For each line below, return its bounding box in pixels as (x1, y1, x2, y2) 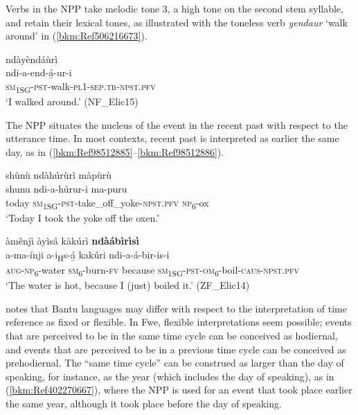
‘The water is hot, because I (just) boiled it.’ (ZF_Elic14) (6, 278, 250, 292)
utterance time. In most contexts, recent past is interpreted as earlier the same (6, 131, 339, 145)
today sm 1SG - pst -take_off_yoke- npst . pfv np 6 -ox (6, 195, 209, 211)
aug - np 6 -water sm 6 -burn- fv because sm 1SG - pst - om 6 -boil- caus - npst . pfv (6, 263, 300, 279)
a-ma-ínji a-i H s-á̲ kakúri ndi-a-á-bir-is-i (6, 247, 170, 263)
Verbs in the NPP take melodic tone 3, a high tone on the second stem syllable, (6, 1, 343, 15)
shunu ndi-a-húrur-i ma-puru (6, 182, 127, 196)
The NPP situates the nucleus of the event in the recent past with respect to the (6, 117, 348, 132)
